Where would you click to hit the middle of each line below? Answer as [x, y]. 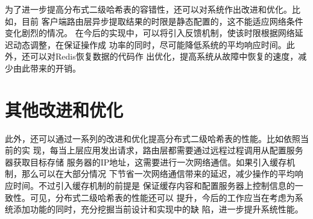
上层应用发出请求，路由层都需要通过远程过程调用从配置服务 [185, 150]
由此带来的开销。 [47, 68]
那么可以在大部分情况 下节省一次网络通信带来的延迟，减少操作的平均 [158, 174]
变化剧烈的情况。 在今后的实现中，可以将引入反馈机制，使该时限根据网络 [150, 33]
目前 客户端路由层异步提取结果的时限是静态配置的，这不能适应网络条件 [162, 21]
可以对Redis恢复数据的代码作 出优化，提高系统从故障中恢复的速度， [164, 56]
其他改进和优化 [64, 109]
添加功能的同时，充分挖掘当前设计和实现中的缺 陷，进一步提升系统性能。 [158, 209]
